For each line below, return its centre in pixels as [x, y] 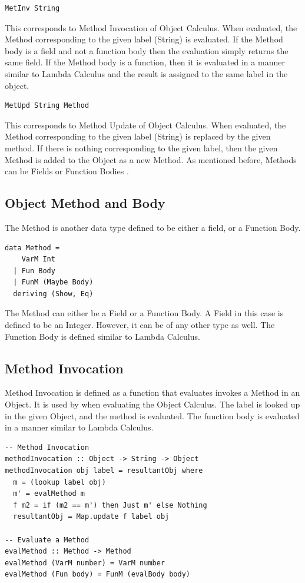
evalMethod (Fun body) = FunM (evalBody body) [97, 574]
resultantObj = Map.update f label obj [91, 517]
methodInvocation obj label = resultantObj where [104, 471]
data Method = [32, 248]
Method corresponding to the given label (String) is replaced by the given [138, 136]
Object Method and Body [85, 203]
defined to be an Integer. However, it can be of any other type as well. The [140, 325]
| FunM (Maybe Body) [53, 282]
